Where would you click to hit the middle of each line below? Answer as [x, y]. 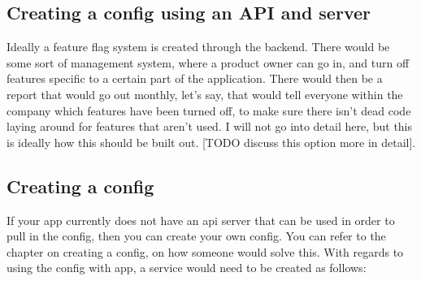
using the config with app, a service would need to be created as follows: [187, 268]
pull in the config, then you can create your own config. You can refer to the [196, 236]
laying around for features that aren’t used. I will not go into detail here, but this [210, 126]
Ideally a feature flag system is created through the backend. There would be [198, 47]
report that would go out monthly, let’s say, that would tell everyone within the [205, 94]
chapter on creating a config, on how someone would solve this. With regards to [205, 251]
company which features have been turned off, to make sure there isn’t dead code [209, 110]
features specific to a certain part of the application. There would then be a [195, 78]
